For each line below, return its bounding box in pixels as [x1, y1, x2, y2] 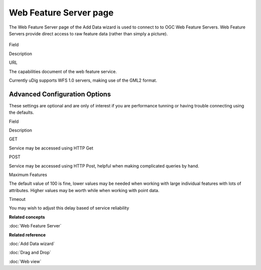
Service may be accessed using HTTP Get [9, 145, 94, 151]
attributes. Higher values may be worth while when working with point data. [9, 187, 159, 193]
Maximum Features [9, 172, 47, 178]
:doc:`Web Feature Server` [9, 223, 62, 229]
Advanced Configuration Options [9, 90, 111, 98]
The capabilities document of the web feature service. [9, 68, 117, 75]
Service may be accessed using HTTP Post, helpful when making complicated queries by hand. [9, 163, 200, 169]
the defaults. [9, 109, 34, 116]
